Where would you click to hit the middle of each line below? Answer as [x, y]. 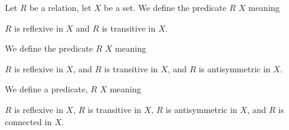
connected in [28, 121]
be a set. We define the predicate [165, 7]
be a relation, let [60, 7]
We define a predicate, [47, 89]
